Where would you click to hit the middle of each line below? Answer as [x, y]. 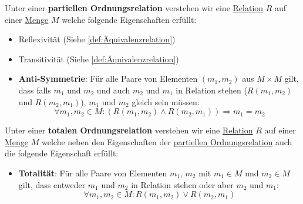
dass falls [35, 90]
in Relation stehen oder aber [182, 184]
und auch [113, 90]
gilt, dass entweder [52, 184]
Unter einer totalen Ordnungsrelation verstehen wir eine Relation [129, 130]
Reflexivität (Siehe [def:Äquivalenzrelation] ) [97, 39]
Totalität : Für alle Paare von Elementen [93, 173]
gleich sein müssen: [166, 101]
